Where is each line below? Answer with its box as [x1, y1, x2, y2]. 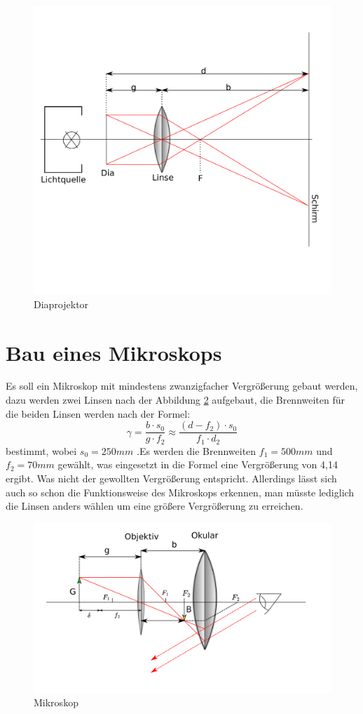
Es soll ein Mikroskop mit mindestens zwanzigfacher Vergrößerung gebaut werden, [6, 378, 358, 393]
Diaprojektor [34, 296, 89, 311]
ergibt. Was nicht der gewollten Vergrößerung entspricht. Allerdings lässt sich [6, 470, 337, 485]
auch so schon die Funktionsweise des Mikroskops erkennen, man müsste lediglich [6, 484, 355, 499]
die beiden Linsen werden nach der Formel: [6, 406, 191, 421]
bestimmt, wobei [6, 443, 77, 458]
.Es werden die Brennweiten [137, 443, 256, 458]
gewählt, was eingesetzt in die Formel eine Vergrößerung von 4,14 [57, 457, 338, 472]
